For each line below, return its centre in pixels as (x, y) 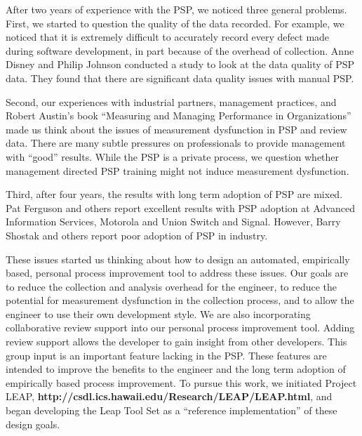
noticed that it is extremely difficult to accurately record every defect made (168, 37)
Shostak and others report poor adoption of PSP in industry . (137, 235)
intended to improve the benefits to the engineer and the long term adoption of (176, 369)
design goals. (33, 424)
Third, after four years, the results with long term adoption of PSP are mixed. (174, 194)
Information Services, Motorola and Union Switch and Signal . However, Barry (173, 222)
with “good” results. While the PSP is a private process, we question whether (173, 156)
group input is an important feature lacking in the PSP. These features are (166, 355)
